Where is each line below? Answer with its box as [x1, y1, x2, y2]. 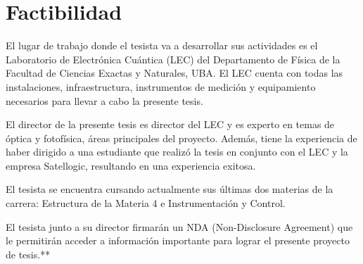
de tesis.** [6, 246, 51, 261]
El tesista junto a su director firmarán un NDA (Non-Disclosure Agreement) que [6, 219, 353, 234]
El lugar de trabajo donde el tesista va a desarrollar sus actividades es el [6, 38, 318, 53]
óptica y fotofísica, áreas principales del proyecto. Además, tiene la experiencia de [6, 130, 357, 145]
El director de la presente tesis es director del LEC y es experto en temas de [6, 117, 335, 132]
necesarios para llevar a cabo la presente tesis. [6, 93, 203, 108]
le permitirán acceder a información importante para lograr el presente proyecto [6, 233, 350, 248]
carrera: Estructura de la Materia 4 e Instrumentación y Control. [6, 196, 286, 210]
